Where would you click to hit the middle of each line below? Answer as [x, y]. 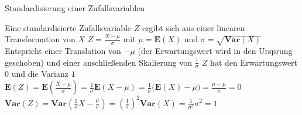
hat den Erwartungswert [254, 62]
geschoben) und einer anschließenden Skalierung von [98, 62]
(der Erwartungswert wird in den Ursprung [215, 51]
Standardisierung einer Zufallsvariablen [75, 8]
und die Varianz [40, 74]
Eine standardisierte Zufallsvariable [68, 27]
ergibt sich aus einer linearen [193, 27]
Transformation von [40, 39]
